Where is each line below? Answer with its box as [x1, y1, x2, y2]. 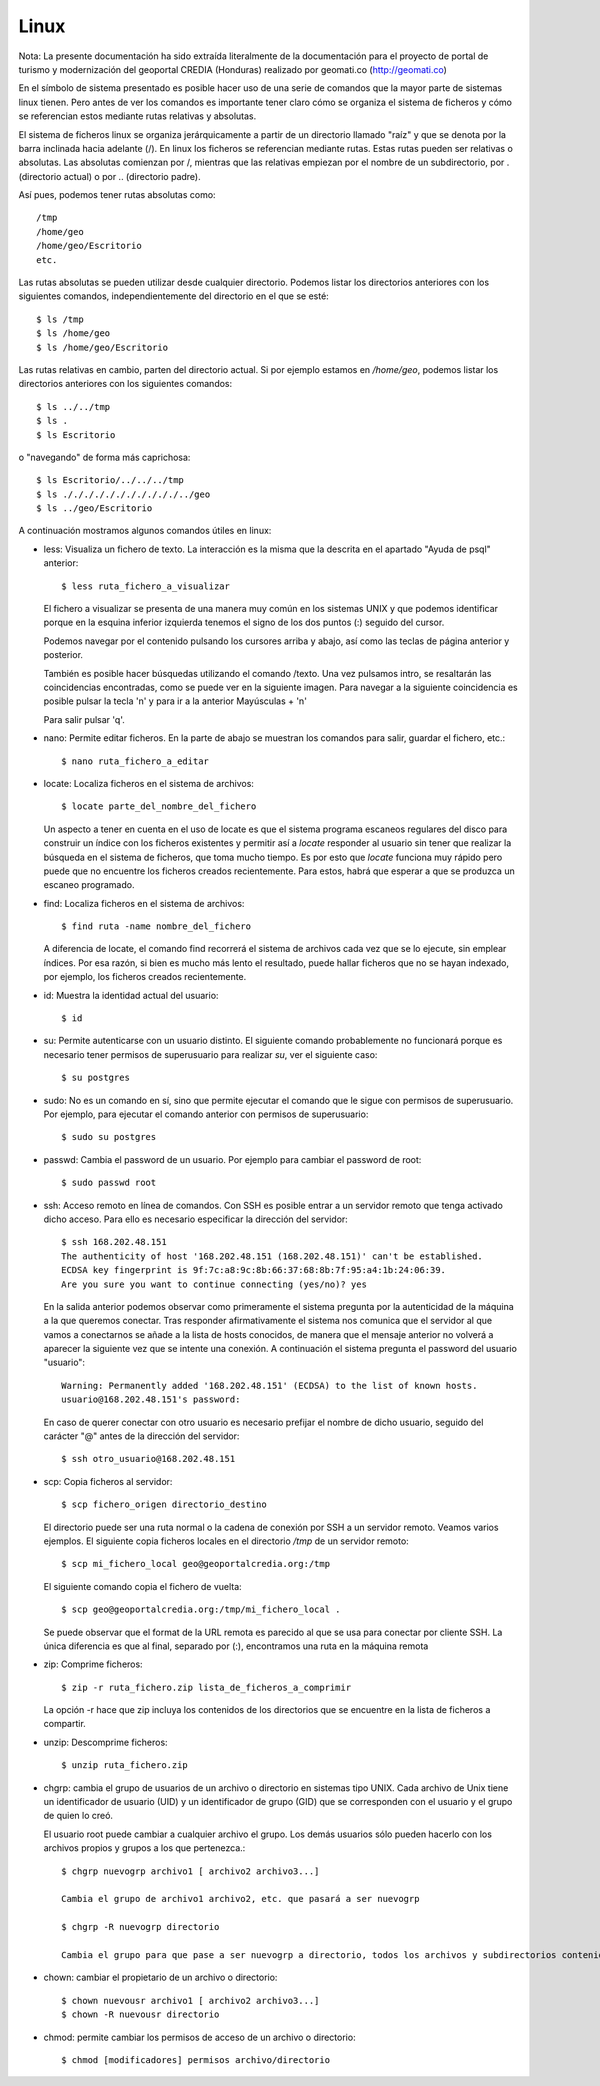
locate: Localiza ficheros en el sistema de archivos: [43, 777, 255, 789]
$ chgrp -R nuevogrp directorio [61, 1921, 220, 1933]
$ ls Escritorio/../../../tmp [36, 475, 185, 486]
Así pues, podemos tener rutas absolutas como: [18, 189, 216, 201]
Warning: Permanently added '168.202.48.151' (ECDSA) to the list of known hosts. [61, 1380, 478, 1391]
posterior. [43, 649, 84, 661]
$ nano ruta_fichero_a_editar [61, 755, 210, 767]
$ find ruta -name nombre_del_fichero [61, 921, 252, 932]
